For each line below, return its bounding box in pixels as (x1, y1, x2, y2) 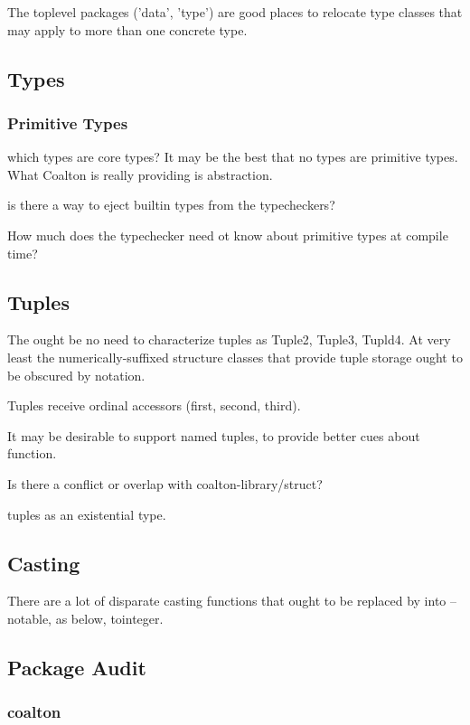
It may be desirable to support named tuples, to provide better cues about (7, 426, 420, 445)
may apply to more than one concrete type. (7, 20, 248, 39)
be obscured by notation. (7, 365, 146, 384)
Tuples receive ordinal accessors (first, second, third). (7, 396, 301, 415)
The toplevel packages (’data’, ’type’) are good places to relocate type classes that (7, 3, 463, 21)
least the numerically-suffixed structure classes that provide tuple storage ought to (7, 347, 463, 366)
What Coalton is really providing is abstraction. (7, 165, 273, 184)
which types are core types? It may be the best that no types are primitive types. (7, 147, 458, 166)
